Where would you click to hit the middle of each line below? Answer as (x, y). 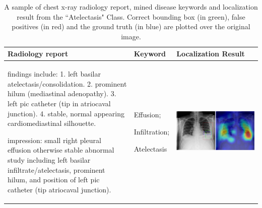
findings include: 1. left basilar (54, 74)
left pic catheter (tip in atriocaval (59, 103)
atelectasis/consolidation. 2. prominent (67, 83)
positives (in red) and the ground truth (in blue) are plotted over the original (131, 26)
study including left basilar (49, 159)
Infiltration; (152, 131)
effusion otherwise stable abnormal (61, 150)
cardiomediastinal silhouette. (52, 123)
